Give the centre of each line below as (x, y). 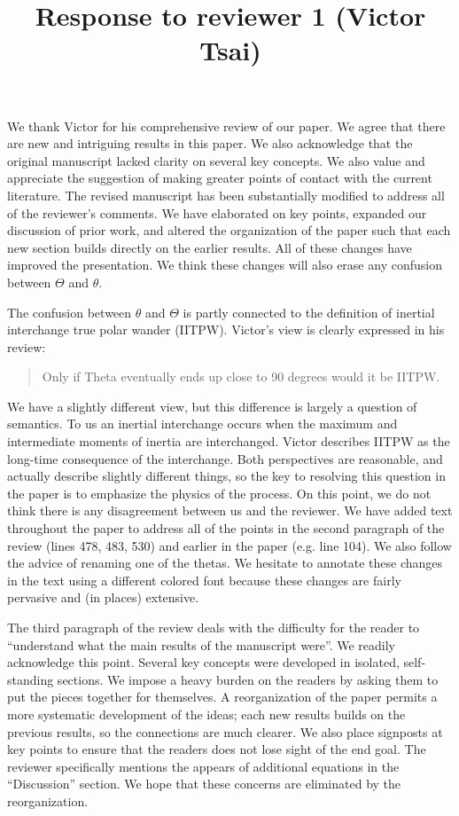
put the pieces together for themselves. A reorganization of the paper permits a (222, 697)
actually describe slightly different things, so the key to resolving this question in (226, 476)
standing (31, 679)
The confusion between (70, 312)
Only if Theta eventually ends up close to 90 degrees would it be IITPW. (241, 377)
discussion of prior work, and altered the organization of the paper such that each (229, 230)
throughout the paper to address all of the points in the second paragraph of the (226, 528)
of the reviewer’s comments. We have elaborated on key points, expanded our (217, 212)
